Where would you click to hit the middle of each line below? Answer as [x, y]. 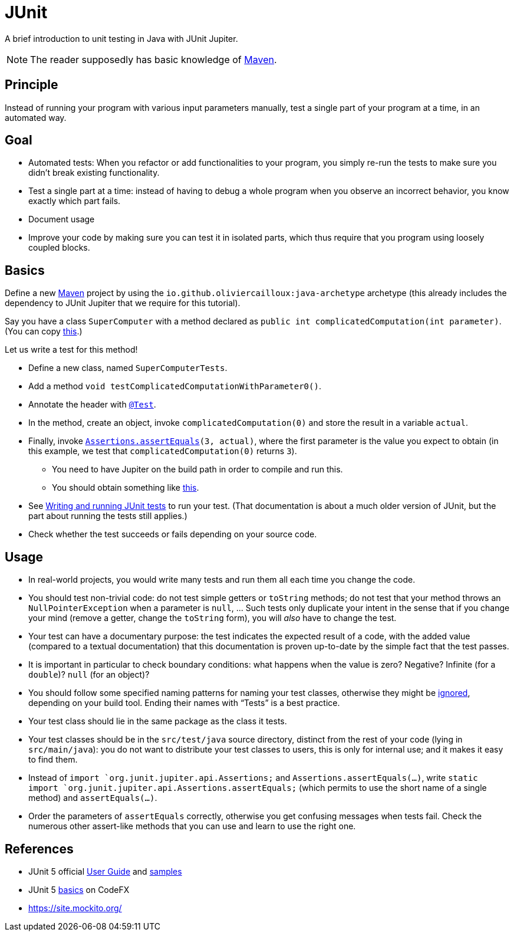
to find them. [53, 760]
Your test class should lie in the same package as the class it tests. [158, 721]
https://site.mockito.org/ [75, 908]
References [39, 849]
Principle [32, 85]
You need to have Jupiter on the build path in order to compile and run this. [197, 469]
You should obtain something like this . [126, 488]
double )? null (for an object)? [89, 675]
